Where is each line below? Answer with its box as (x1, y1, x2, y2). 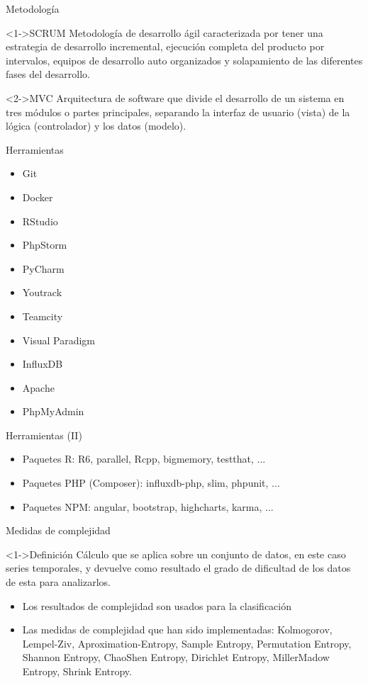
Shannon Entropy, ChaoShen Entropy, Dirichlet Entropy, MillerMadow (22, 650, 330, 665)
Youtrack (22, 285, 62, 300)
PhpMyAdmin (22, 404, 84, 419)
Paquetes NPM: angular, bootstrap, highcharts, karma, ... (22, 499, 274, 514)
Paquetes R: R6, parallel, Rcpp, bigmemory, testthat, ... (22, 451, 266, 466)
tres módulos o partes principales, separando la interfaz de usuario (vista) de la (6, 104, 350, 119)
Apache (22, 380, 55, 395)
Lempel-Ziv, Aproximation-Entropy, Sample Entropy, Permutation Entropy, (22, 636, 352, 650)
